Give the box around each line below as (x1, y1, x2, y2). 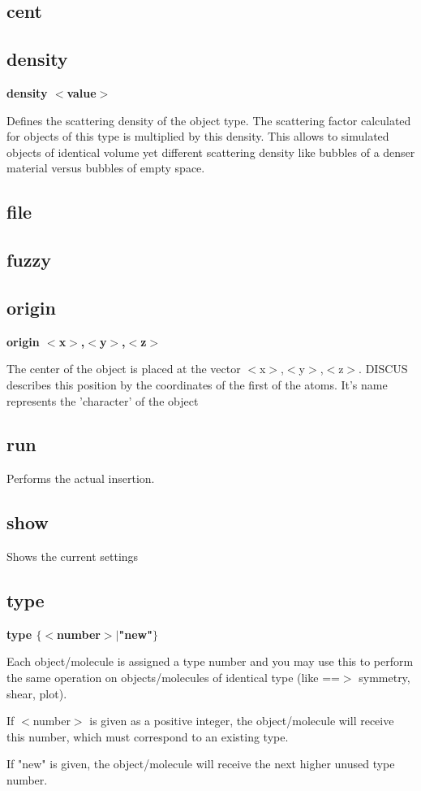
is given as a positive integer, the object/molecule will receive (89, 712, 394, 729)
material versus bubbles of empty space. (6, 159, 205, 176)
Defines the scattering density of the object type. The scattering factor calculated (6, 111, 411, 128)
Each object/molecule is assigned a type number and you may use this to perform (6, 653, 414, 670)
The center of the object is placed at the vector (6, 360, 241, 377)
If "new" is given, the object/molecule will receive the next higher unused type (6, 755, 395, 772)
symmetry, (359, 669, 410, 686)
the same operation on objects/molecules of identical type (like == (6, 669, 340, 686)
